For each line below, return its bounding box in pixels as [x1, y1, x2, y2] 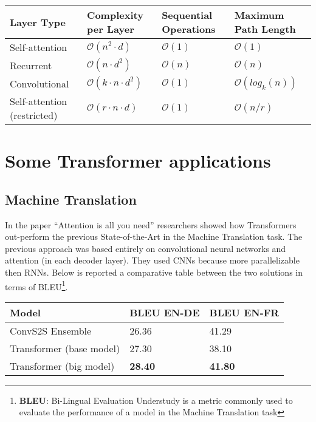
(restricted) [10, 108, 58, 122]
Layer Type [10, 15, 66, 29]
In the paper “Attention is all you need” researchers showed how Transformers [5, 218, 297, 231]
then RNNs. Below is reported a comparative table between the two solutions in [5, 265, 303, 278]
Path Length [234, 22, 296, 36]
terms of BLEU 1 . [5, 278, 68, 293]
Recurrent [10, 58, 52, 72]
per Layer [87, 22, 134, 36]
